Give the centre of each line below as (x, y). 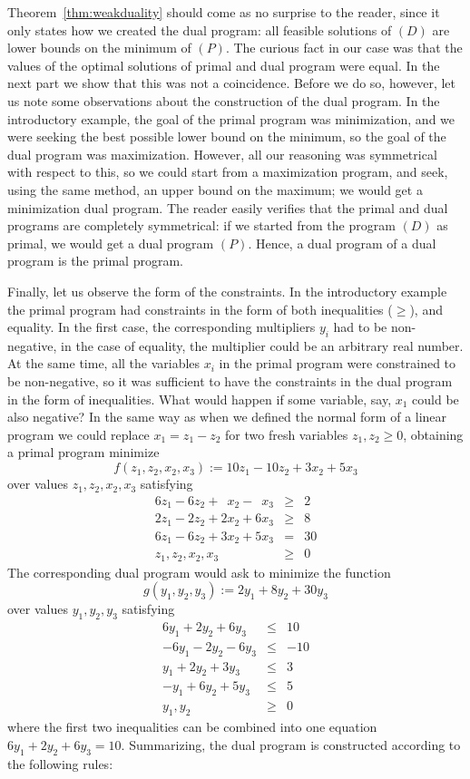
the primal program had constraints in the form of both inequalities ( (200, 309)
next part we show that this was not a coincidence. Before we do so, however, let (232, 83)
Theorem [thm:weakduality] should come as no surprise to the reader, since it (224, 12)
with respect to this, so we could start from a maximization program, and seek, (228, 172)
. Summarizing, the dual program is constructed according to (291, 744)
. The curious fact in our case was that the (344, 48)
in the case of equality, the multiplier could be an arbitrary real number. (262, 345)
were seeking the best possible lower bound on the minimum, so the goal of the (227, 136)
